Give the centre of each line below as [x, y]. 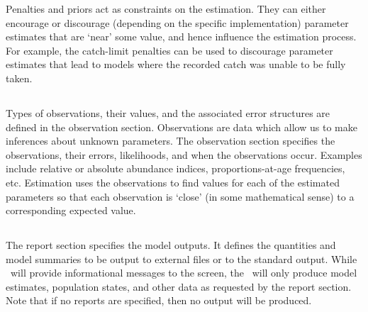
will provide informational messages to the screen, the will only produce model [184, 273]
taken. [19, 78]
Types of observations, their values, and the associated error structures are [168, 112]
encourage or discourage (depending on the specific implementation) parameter [177, 22]
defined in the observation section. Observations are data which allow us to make [182, 127]
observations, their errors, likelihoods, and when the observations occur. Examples [184, 154]
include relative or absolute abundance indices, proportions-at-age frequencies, [175, 168]
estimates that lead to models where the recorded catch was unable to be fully [176, 64]
